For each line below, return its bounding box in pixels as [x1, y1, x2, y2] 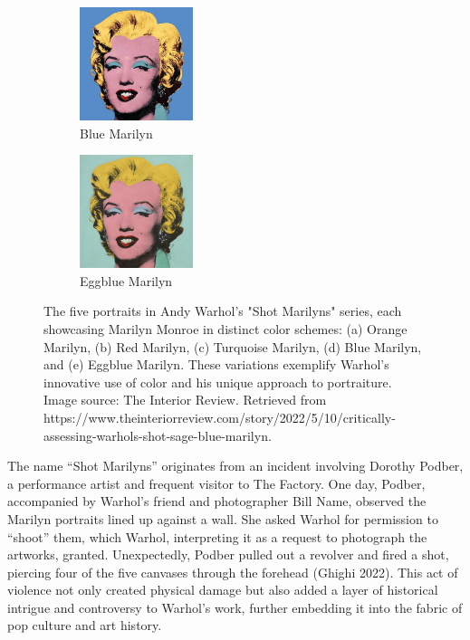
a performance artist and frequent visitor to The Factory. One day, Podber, [7, 473, 426, 492]
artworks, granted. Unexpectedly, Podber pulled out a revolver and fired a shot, [7, 545, 449, 564]
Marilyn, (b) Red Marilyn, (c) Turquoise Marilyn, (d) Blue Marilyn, [43, 337, 422, 356]
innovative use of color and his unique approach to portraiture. [43, 372, 392, 391]
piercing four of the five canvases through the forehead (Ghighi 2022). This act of [7, 562, 458, 581]
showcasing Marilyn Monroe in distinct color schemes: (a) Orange [43, 319, 408, 338]
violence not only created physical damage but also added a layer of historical [7, 580, 438, 599]
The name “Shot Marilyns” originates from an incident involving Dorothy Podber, [7, 456, 464, 475]
